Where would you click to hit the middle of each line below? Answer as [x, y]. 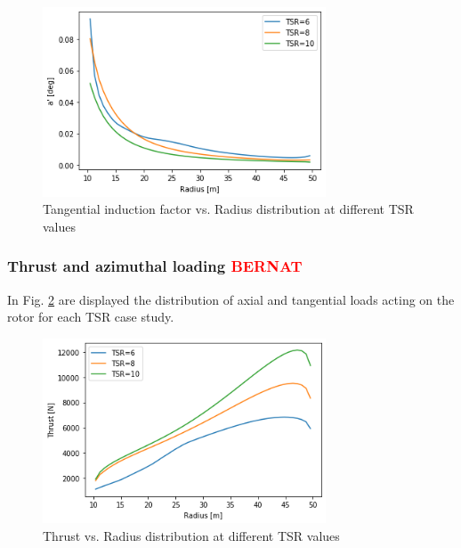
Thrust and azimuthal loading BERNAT [155, 266]
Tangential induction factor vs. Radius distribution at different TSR [228, 209]
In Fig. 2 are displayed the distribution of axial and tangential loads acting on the [231, 299]
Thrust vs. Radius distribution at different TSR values [191, 536]
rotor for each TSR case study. [91, 317]
